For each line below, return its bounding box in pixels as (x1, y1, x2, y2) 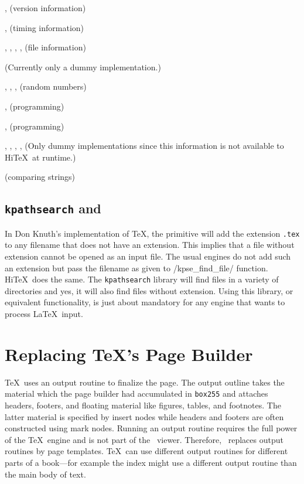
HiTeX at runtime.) (5, 151, 76, 163)
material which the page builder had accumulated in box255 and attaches (5, 387, 268, 400)
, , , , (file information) (5, 41, 86, 53)
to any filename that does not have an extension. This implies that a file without (5, 238, 295, 251)
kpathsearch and (5, 199, 101, 217)
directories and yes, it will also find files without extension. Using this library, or (5, 284, 293, 296)
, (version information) (5, 2, 86, 13)
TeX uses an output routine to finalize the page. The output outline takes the (5, 376, 285, 388)
